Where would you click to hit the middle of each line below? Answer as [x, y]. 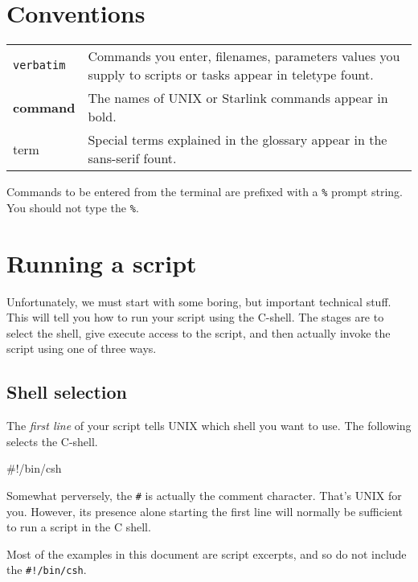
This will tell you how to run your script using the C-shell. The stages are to [195, 317]
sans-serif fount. [132, 158]
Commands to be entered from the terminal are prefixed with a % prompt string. [205, 192]
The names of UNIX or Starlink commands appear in [238, 98]
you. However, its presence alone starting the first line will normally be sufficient [205, 511]
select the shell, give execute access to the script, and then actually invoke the [199, 332]
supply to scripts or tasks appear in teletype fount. [231, 75]
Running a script [102, 262]
